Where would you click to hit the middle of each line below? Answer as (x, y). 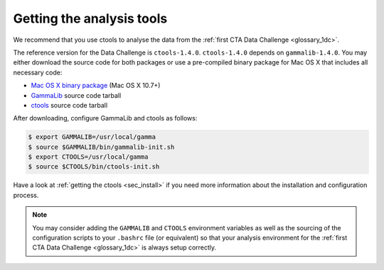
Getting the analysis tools (90, 18)
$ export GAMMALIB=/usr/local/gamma (92, 137)
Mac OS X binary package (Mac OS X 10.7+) (96, 86)
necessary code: (38, 72)
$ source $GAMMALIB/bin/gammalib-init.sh (101, 147)
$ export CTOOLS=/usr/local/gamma (88, 157)
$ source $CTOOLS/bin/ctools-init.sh (94, 167)
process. (26, 195)
